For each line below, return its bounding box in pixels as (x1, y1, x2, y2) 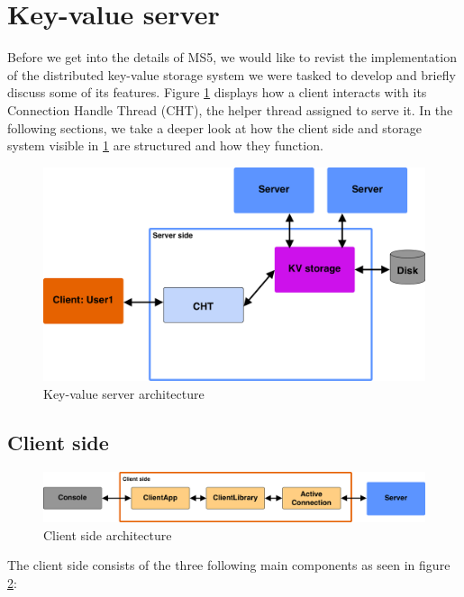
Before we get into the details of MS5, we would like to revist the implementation (7, 48, 457, 67)
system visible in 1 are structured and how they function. (7, 136, 323, 155)
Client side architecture (43, 525, 172, 544)
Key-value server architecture (43, 384, 205, 403)
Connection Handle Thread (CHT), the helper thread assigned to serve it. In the (7, 100, 453, 119)
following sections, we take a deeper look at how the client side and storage (7, 118, 422, 137)
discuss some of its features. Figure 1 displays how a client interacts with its (7, 83, 427, 102)
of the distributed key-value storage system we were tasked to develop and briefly (7, 65, 456, 84)
